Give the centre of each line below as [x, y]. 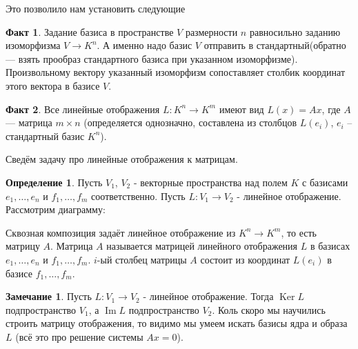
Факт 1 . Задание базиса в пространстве [90, 31]
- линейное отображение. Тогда [208, 296]
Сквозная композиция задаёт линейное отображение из [121, 232]
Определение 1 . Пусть [54, 182]
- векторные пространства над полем [210, 182]
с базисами [325, 182]
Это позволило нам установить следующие [96, 8]
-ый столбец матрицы [142, 259]
